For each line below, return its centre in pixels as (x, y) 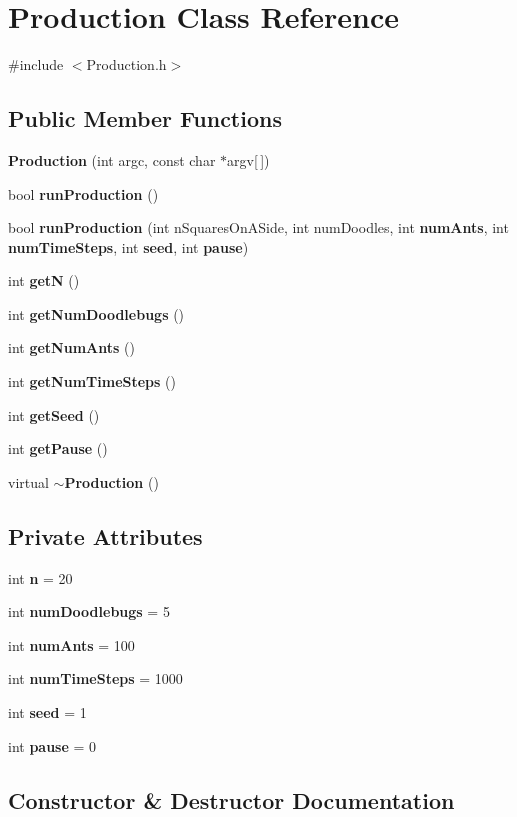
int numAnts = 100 (71, 644)
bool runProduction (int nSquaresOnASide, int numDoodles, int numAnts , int (258, 227)
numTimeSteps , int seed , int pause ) (128, 246)
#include (36, 64)
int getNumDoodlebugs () (96, 313)
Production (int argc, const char (112, 159)
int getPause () (58, 448)
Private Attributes (105, 535)
